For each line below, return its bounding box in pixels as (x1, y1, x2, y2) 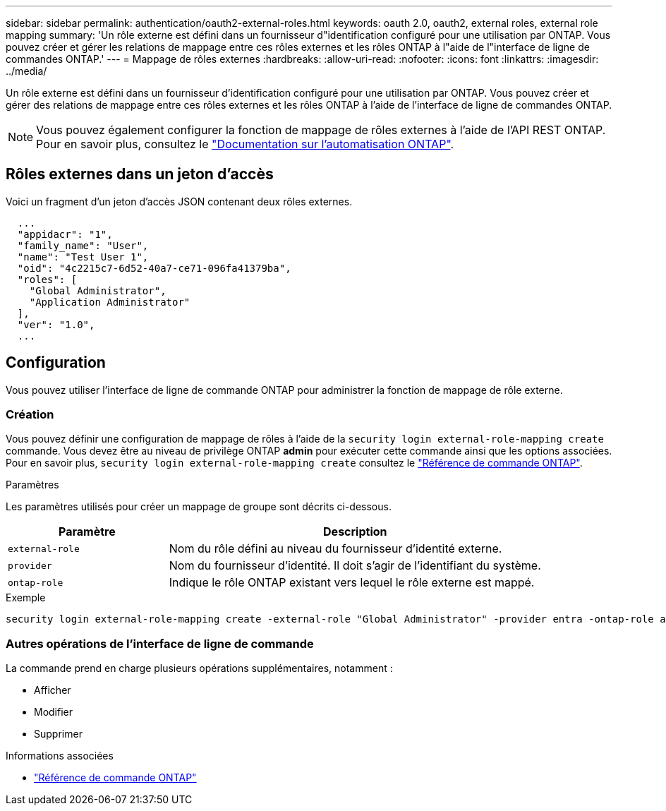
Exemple (6, 591, 46, 604)
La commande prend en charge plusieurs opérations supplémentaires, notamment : (6, 662, 393, 675)
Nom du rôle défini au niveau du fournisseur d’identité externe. (169, 541, 502, 556)
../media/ (6, 65, 47, 77)
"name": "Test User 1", (17, 251, 149, 263)
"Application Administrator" (29, 296, 190, 308)
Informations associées (6, 750, 114, 762)
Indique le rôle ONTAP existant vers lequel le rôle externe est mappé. (169, 575, 535, 590)
